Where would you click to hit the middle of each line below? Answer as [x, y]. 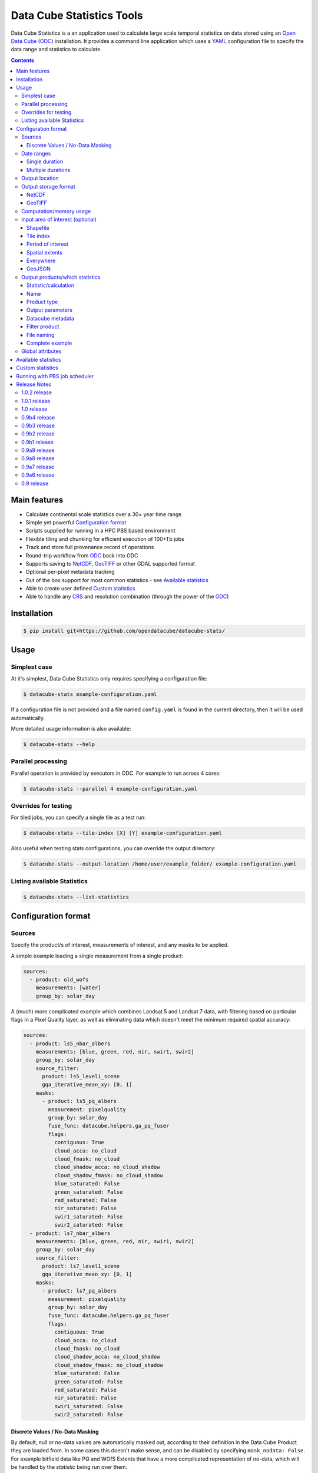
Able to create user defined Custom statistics [80, 589]
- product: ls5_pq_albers [79, 1101]
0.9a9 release [38, 450]
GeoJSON [39, 269]
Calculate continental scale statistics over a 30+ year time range [104, 514]
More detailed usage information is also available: [71, 728]
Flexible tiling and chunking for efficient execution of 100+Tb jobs [105, 539]
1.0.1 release [36, 401]
